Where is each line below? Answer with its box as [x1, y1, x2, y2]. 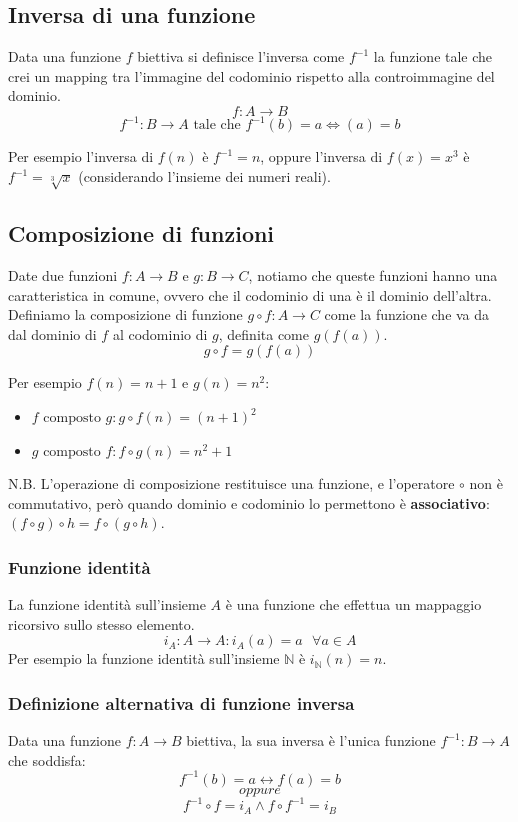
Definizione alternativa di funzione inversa [8, 690, 355, 715]
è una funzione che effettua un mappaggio [225, 594, 482, 615]
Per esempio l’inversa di [8, 146, 154, 167]
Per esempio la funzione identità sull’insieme [8, 648, 280, 669]
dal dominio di [8, 323, 97, 344]
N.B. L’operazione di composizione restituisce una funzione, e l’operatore [8, 473, 455, 494]
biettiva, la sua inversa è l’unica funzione [186, 730, 436, 751]
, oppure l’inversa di [260, 146, 383, 167]
